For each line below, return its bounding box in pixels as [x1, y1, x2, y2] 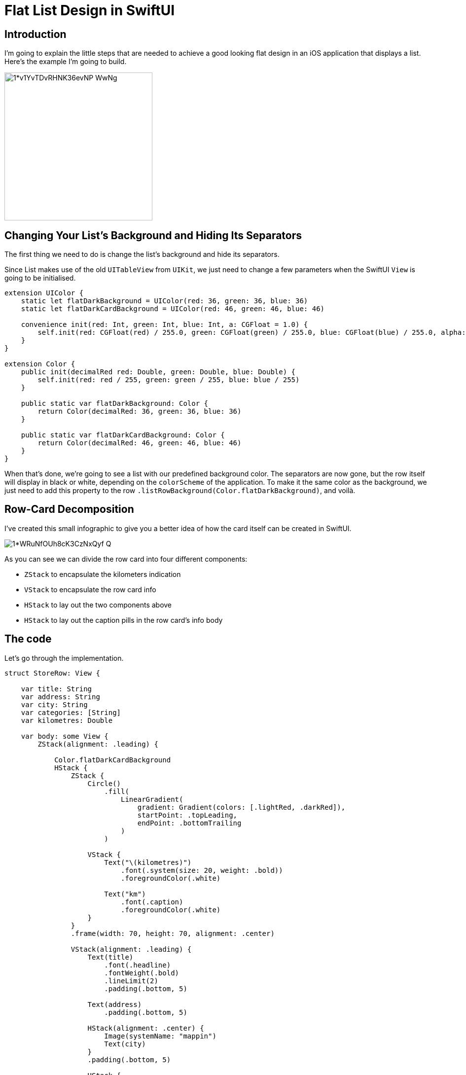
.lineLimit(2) [104, 976, 158, 985]
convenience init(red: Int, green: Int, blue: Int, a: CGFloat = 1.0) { [21, 321, 308, 329]
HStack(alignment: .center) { [87, 1024, 204, 1032]
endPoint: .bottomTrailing [137, 819, 242, 827]
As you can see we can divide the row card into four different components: [4, 554, 248, 563]
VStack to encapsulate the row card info [24, 585, 156, 594]
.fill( [104, 787, 129, 795]
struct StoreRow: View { [4, 669, 100, 677]
